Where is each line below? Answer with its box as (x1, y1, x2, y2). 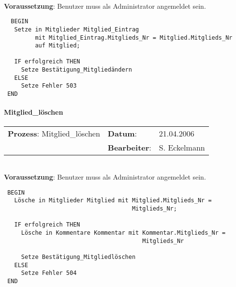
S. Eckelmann (159, 141, 205, 153)
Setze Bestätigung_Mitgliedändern (21, 66, 132, 74)
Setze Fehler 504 (21, 270, 77, 277)
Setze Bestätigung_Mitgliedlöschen (21, 253, 136, 260)
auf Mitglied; (35, 42, 80, 49)
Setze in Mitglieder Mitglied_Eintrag (14, 26, 139, 33)
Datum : (107, 127, 137, 139)
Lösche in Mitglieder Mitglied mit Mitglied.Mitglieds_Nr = (14, 197, 212, 204)
